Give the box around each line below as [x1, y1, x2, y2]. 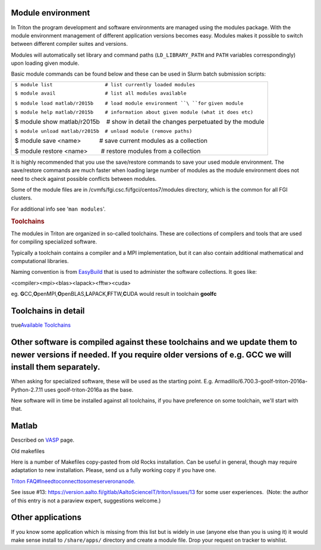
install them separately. [11, 362, 100, 372]
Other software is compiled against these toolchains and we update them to [11, 337, 297, 347]
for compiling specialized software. [11, 238, 97, 245]
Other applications [11, 512, 81, 523]
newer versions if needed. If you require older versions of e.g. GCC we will [11, 349, 291, 360]
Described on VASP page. [11, 436, 74, 443]
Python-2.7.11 [11, 386, 43, 393]
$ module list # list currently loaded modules [14, 81, 196, 87]
